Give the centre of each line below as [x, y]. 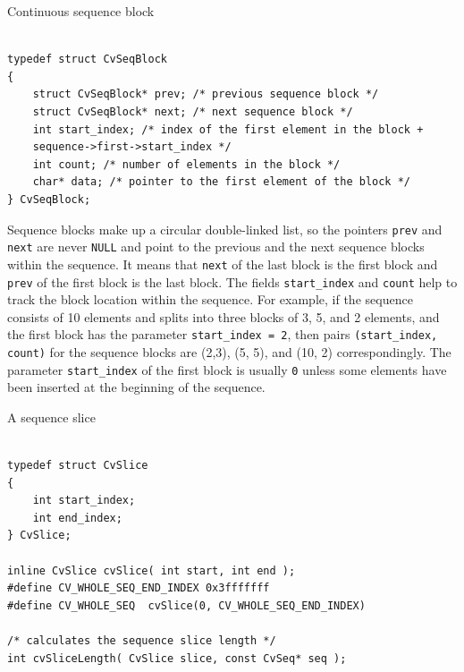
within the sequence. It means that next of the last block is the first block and [223, 264]
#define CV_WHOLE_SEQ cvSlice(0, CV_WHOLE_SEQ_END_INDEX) [186, 605]
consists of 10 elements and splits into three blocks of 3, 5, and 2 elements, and [224, 316]
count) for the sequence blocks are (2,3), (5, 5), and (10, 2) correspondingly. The [229, 352]
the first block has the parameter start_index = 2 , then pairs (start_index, [223, 334]
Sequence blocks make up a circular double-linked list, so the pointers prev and [225, 229]
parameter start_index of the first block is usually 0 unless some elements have [227, 369]
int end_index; [77, 518]
